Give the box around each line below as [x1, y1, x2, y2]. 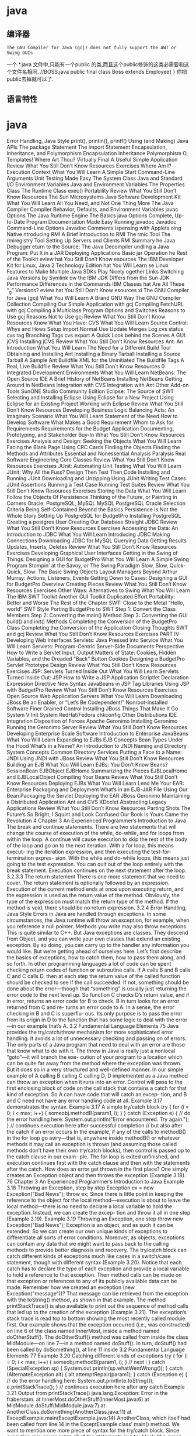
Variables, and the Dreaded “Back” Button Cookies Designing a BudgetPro [6, 655, 185, 662]
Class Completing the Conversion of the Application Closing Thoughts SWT [6, 624, 188, 631]
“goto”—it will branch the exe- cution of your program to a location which [6, 1054, 183, 1061]
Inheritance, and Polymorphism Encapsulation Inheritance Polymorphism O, [6, 150, 188, 157]
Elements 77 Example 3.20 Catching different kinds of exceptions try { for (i [6, 1352, 188, 1359]
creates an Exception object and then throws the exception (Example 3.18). [6, 1172, 186, 1179]
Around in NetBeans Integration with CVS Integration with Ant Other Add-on [6, 382, 189, 389]
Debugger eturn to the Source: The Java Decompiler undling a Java [6, 243, 170, 250]
